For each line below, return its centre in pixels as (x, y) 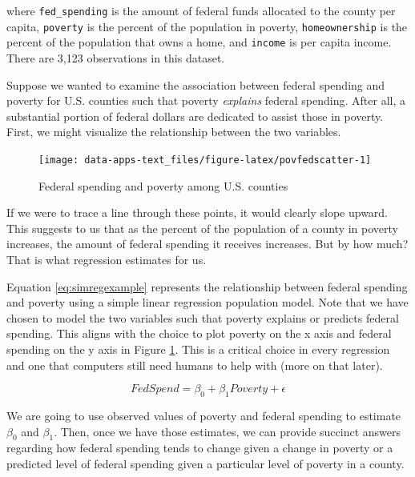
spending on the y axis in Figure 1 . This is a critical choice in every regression (198, 349)
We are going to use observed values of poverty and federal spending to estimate (204, 415)
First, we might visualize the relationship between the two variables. (174, 132)
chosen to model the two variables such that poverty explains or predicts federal (203, 317)
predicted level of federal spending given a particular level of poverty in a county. (205, 463)
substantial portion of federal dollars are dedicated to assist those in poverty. (195, 116)
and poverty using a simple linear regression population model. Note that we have (207, 302)
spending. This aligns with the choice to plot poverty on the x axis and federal (199, 333)
